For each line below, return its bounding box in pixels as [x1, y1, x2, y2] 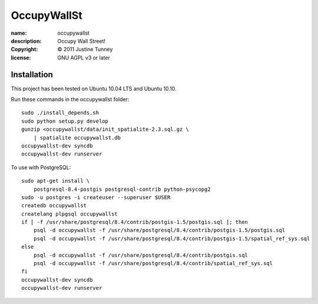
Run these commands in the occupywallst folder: [11, 96, 130, 103]
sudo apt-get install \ [21, 177, 90, 184]
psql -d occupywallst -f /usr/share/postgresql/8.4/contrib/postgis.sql [33, 252, 249, 259]
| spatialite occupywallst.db [33, 134, 121, 141]
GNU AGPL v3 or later [57, 54, 110, 61]
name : [11, 29, 27, 37]
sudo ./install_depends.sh [21, 110, 100, 116]
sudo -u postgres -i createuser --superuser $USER [21, 194, 171, 200]
